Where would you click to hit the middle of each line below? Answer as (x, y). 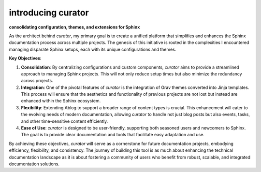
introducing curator (49, 13)
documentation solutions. (34, 164)
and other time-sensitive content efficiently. (65, 121)
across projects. (37, 81)
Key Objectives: (25, 58)
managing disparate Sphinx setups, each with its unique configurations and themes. (93, 49)
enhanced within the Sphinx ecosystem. (61, 101)
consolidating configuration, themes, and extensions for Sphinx (74, 27)
